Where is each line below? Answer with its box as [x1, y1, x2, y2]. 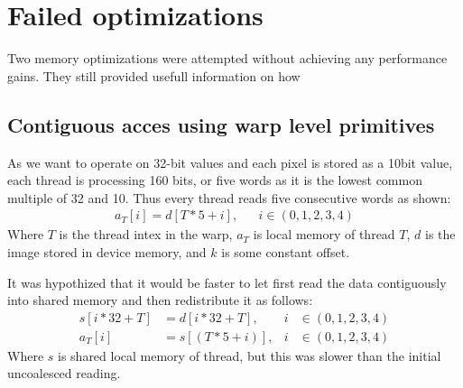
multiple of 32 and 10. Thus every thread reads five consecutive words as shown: [7, 188, 451, 207]
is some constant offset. [221, 242, 350, 261]
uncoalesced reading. [7, 364, 121, 383]
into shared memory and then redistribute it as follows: [7, 291, 313, 309]
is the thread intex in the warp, [59, 225, 233, 244]
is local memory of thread [253, 225, 395, 244]
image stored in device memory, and [7, 242, 207, 261]
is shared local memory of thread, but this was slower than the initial [58, 346, 441, 365]
